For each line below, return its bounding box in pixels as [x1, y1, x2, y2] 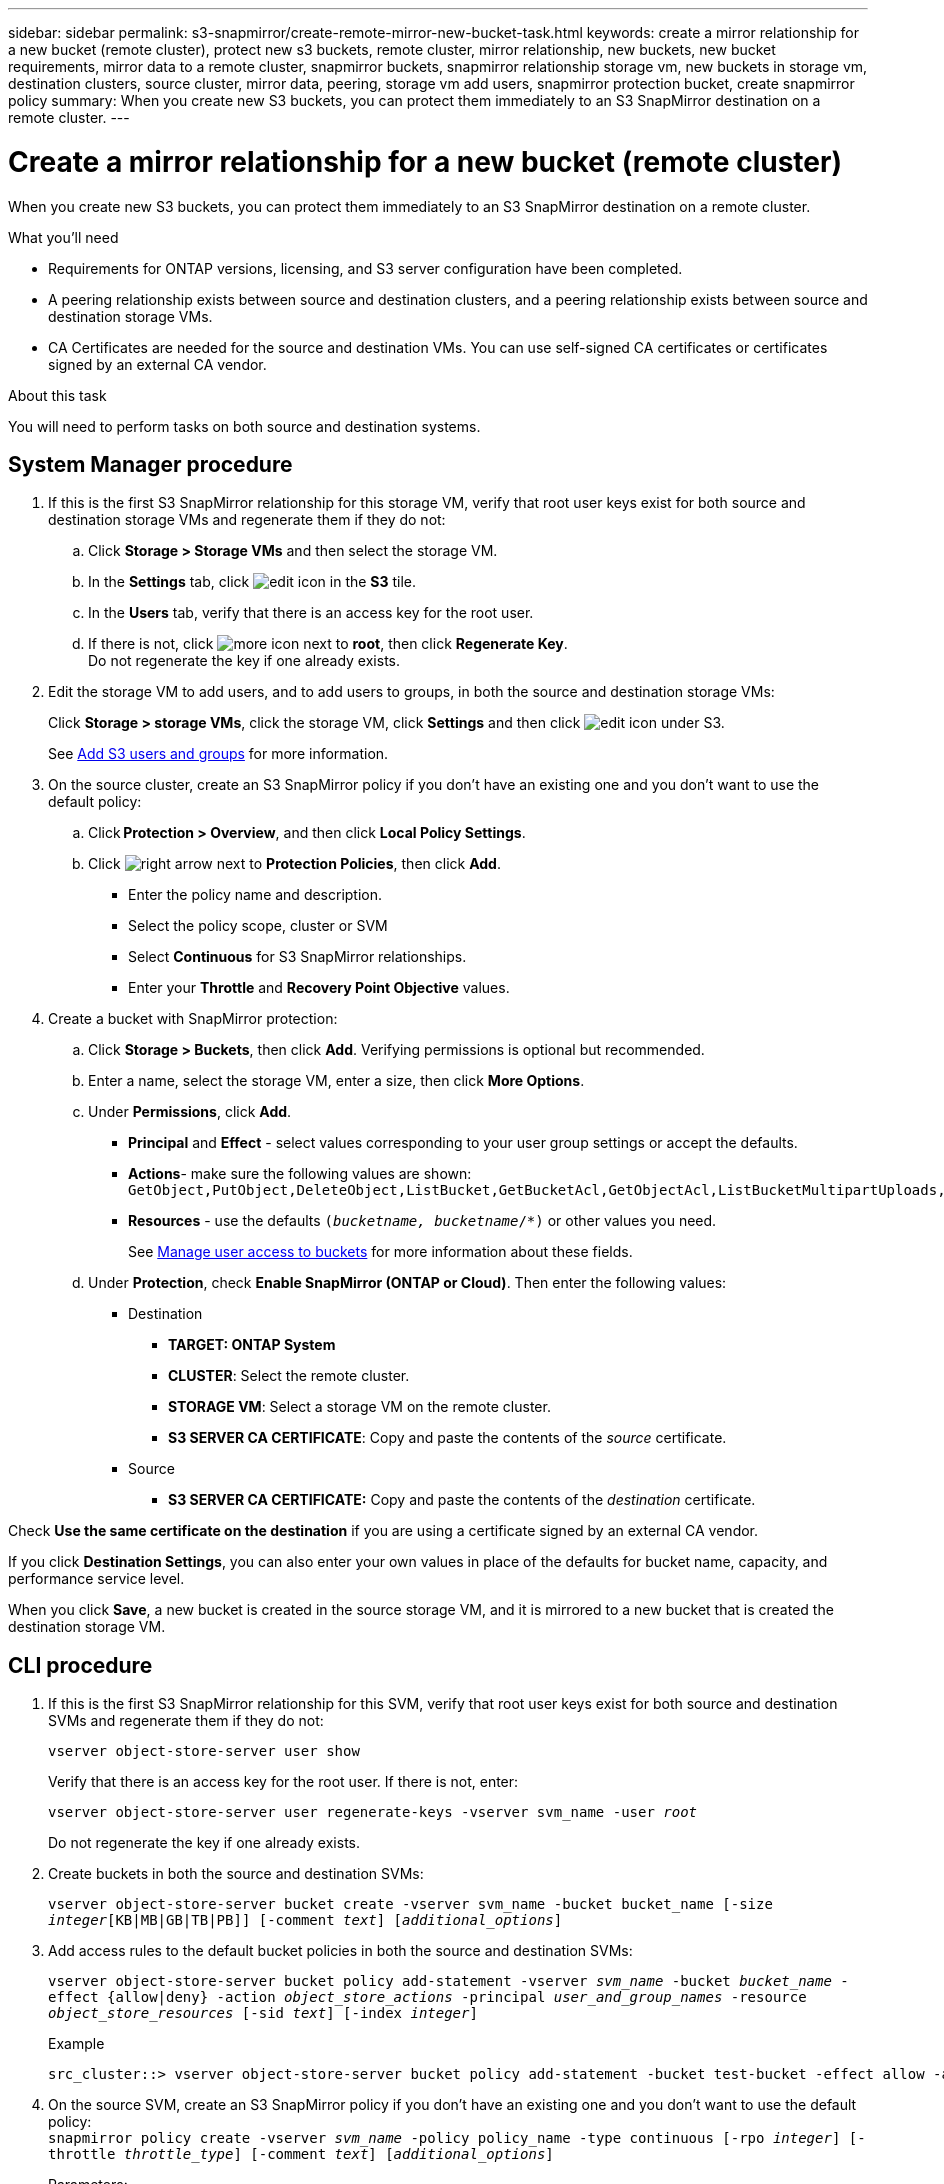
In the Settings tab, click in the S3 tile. [88, 573, 417, 591]
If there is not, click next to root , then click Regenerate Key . [88, 635, 568, 653]
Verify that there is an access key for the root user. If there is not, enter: [48, 1773, 519, 1791]
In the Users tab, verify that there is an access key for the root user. [88, 604, 534, 622]
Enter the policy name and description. [128, 886, 383, 904]
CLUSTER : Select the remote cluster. [168, 1367, 410, 1385]
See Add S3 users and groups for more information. [48, 745, 389, 763]
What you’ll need [8, 228, 119, 246]
